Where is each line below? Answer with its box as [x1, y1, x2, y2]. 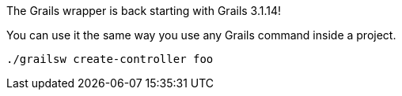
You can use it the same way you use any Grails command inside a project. [6, 28, 396, 42]
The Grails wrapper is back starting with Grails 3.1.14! [6, 4, 282, 17]
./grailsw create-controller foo [6, 53, 214, 65]
